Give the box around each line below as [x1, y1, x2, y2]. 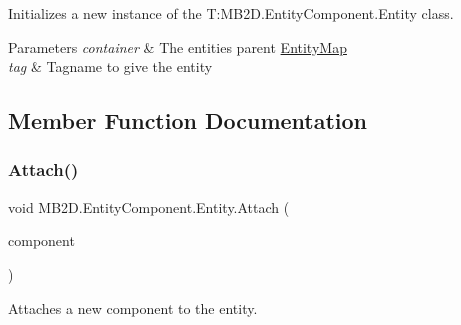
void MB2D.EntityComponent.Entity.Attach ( [8, 196, 290, 217]
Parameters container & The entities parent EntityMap [8, 36, 347, 57]
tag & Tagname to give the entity [8, 56, 213, 77]
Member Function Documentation [8, 105, 368, 136]
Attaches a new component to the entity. [8, 297, 258, 318]
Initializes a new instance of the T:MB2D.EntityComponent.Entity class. [8, 3, 454, 23]
